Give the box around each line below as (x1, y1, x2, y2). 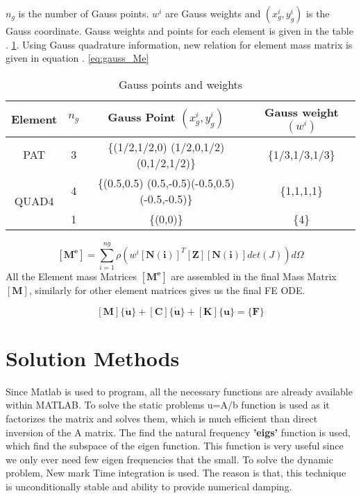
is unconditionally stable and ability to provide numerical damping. (6, 479, 292, 493)
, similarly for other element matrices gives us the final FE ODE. (28, 282, 305, 297)
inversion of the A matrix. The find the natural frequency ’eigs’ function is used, (6, 424, 351, 439)
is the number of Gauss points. (18, 6, 149, 20)
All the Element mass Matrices (6, 268, 137, 283)
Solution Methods (6, 343, 180, 372)
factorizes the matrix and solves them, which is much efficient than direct (6, 411, 318, 426)
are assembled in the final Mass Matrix (171, 268, 337, 283)
